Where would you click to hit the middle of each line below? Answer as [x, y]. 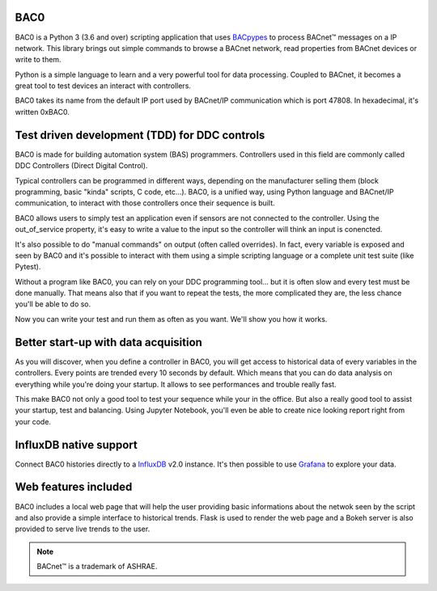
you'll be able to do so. [53, 304]
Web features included [74, 487]
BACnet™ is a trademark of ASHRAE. [97, 567]
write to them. [38, 60]
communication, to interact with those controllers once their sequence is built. [145, 203]
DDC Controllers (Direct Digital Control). [81, 166]
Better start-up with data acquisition [108, 342]
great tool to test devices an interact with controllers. [103, 86]
